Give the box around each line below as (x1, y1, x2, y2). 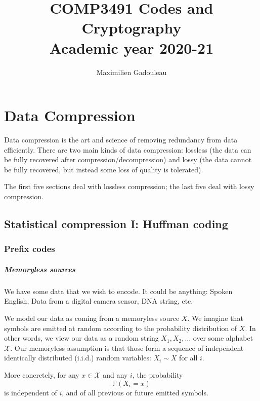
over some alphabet (193, 333, 253, 343)
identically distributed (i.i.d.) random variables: (4, 352, 151, 363)
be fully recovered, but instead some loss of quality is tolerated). (4, 164, 203, 174)
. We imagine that (187, 312, 243, 323)
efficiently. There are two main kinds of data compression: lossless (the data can (4, 144, 251, 155)
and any (103, 369, 128, 380)
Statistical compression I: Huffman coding (4, 215, 228, 231)
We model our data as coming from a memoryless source (4, 312, 180, 323)
